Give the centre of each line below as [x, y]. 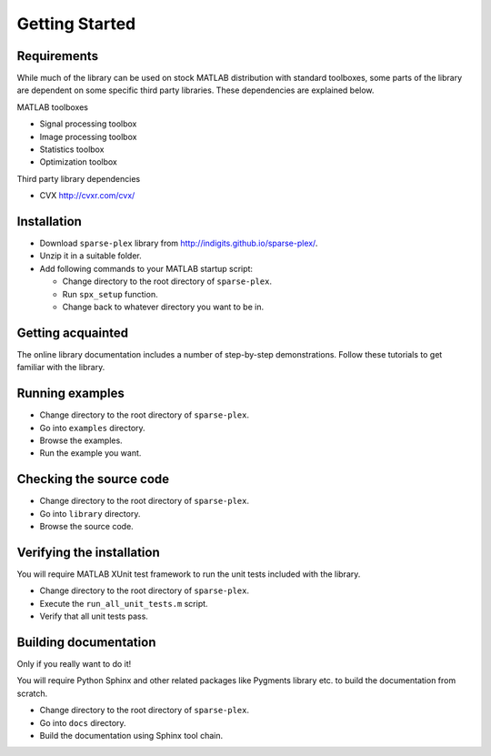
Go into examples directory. [92, 428]
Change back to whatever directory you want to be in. [163, 307]
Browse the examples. [81, 440]
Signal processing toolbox [88, 124]
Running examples [70, 393]
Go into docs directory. [83, 722]
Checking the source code [93, 479]
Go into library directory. [90, 513]
